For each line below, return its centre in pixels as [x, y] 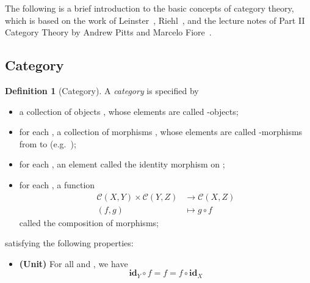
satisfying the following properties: [69, 243]
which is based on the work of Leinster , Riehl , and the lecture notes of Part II [155, 20]
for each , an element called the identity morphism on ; [122, 164]
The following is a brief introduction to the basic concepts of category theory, [150, 8]
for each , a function [57, 184]
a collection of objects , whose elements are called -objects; [129, 111]
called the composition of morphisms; [89, 222]
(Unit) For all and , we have [74, 263]
